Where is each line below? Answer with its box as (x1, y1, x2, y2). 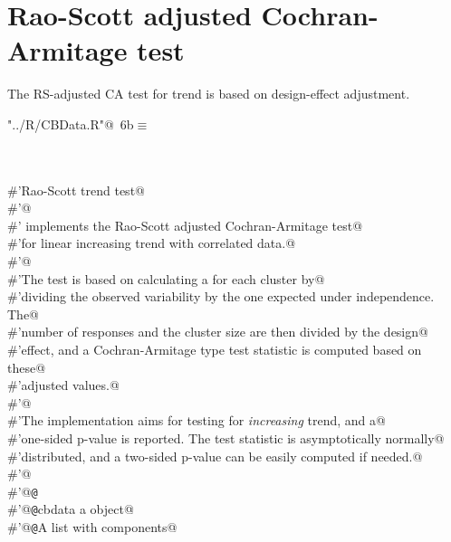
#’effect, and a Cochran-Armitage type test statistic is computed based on (7, 340, 422, 359)
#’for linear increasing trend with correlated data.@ (7, 233, 296, 252)
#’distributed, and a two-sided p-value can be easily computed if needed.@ (7, 446, 423, 465)
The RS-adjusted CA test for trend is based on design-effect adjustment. (7, 84, 410, 103)
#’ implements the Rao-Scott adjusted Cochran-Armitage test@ (7, 215, 363, 234)
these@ (7, 357, 46, 376)
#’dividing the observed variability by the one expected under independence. (7, 287, 435, 306)
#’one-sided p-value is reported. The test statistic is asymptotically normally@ (7, 429, 445, 447)
